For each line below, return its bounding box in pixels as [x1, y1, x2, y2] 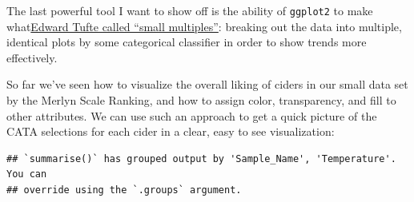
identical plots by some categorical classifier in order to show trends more [6, 34, 367, 50]
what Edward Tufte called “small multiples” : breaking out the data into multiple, [6, 18, 402, 34]
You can [6, 168, 47, 180]
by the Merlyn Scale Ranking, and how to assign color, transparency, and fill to [6, 92, 396, 109]
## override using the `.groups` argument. [6, 184, 242, 196]
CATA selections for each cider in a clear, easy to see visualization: [6, 123, 335, 140]
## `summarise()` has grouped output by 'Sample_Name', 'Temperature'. [6, 152, 396, 164]
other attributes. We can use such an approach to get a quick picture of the [6, 107, 377, 124]
